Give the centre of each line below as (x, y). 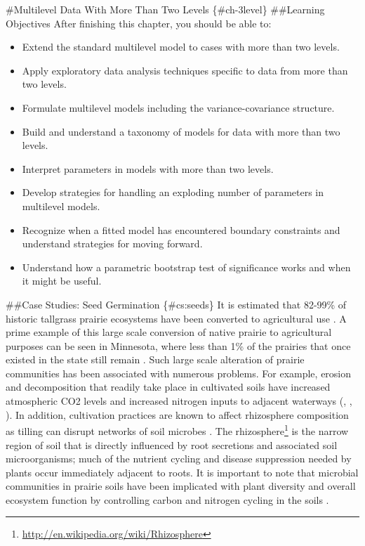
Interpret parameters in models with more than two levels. (148, 168)
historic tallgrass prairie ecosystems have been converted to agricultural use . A (176, 318)
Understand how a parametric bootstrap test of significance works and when (186, 267)
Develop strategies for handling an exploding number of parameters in (173, 192)
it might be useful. (62, 281)
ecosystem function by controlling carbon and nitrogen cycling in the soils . (167, 499)
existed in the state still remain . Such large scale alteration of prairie (155, 359)
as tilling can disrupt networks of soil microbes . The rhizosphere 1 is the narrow (177, 430)
